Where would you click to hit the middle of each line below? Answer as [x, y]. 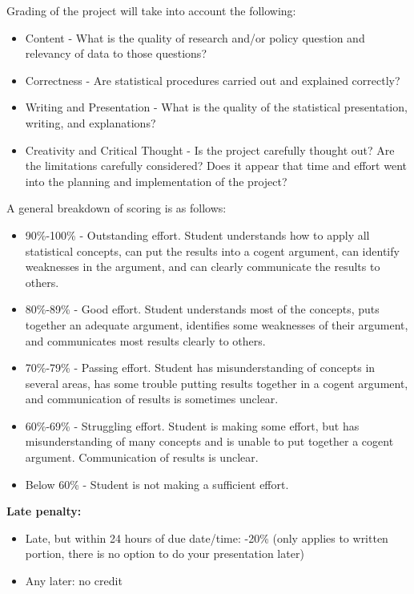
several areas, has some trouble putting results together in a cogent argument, [217, 383]
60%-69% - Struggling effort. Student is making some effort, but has [192, 425]
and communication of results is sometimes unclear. [152, 399]
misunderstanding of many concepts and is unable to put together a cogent [209, 441]
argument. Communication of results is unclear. [142, 457]
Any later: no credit [74, 581]
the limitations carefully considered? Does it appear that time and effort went [216, 166]
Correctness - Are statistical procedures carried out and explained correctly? [213, 80]
